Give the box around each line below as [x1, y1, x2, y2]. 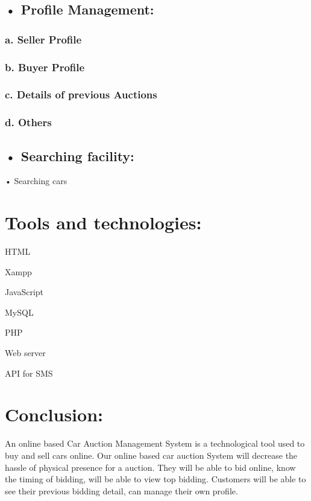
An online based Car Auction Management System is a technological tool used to [5, 437, 305, 450]
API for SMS [5, 366, 53, 379]
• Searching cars [5, 174, 68, 187]
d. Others [5, 115, 52, 130]
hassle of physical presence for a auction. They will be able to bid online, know [5, 461, 296, 473]
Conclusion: [5, 402, 103, 427]
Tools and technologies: [5, 210, 202, 235]
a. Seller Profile [5, 31, 82, 46]
